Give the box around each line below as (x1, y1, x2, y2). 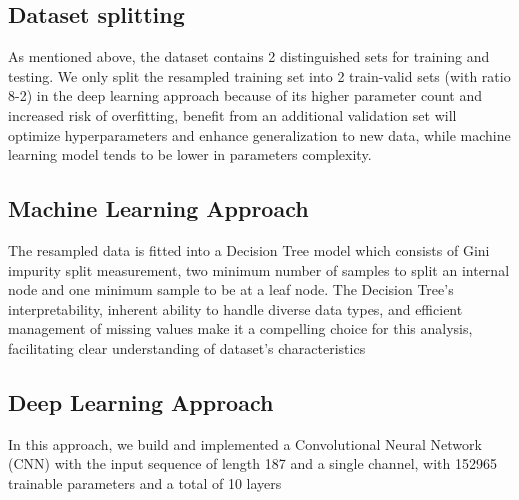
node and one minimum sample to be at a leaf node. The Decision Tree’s (8, 279, 454, 300)
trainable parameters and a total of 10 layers (8, 472, 282, 493)
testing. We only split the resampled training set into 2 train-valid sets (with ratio (8, 65, 511, 86)
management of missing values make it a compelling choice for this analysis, (8, 318, 473, 339)
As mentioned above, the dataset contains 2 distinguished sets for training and (8, 46, 490, 67)
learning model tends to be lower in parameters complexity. (8, 144, 372, 165)
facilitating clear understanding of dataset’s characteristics (8, 337, 366, 358)
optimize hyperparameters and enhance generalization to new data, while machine (8, 124, 511, 145)
